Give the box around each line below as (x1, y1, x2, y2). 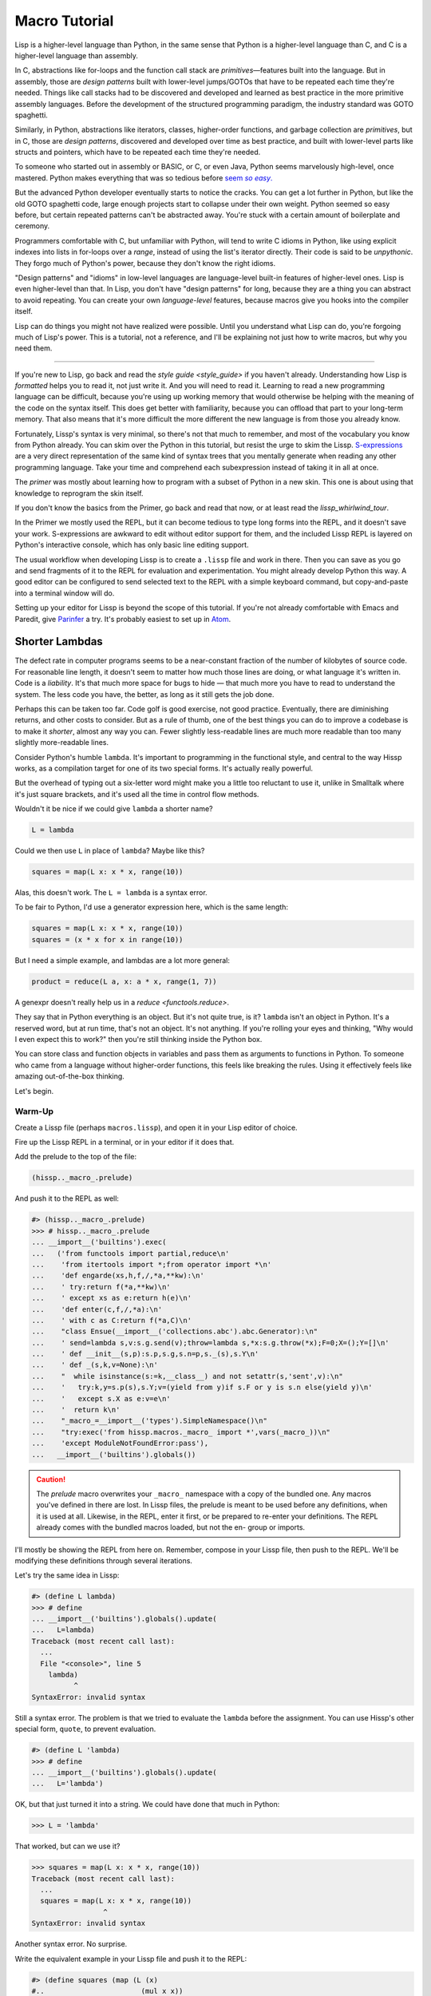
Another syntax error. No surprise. (14, 1939, 128, 1949)
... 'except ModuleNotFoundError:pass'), (31, 1439, 209, 1448)
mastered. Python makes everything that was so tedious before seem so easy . (14, 172, 273, 183)
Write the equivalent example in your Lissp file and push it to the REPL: (14, 1954, 247, 1963)
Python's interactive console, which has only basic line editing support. (14, 540, 249, 550)
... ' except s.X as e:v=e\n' (31, 1394, 171, 1403)
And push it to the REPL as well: (14, 1194, 120, 1203)
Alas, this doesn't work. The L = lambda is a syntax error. (14, 888, 208, 897)
